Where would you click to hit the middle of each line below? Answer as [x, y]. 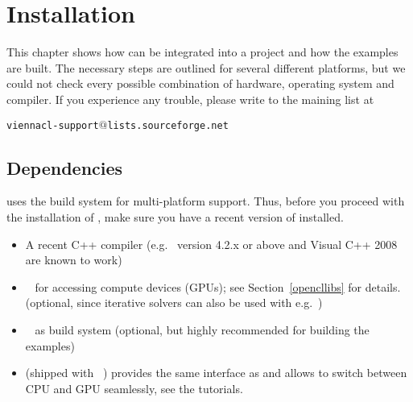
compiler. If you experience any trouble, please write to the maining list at [190, 99]
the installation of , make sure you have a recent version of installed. [175, 216]
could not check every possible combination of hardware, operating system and [200, 83]
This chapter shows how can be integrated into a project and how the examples [202, 52]
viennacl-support [53, 125]
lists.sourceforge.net [168, 125]
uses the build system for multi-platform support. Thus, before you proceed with [206, 201]
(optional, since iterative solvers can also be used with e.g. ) [174, 303]
